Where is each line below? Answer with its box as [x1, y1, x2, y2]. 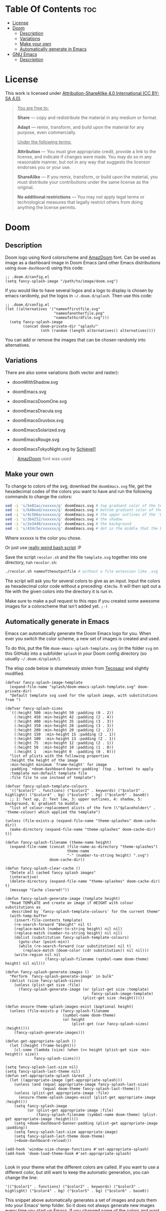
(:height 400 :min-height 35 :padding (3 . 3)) [14, 719, 114, 724]
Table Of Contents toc [5, 3, 97, 15]
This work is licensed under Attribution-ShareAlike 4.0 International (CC [5, 90, 151, 96]
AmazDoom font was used [17, 455, 72, 461]
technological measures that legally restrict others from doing [17, 199, 143, 205]
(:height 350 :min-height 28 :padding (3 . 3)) [14, 724, 114, 728]
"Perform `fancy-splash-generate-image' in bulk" [9, 974, 114, 979]
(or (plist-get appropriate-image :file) [27, 1108, 114, 1113]
